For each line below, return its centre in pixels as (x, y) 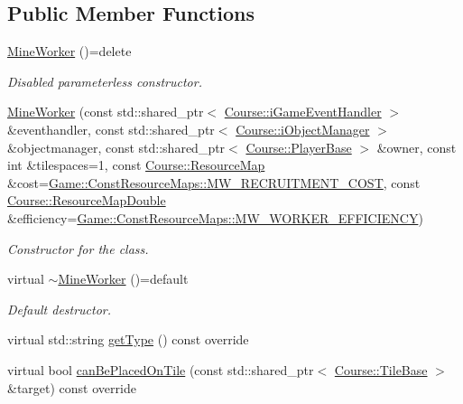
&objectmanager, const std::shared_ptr (116, 147)
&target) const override (72, 387)
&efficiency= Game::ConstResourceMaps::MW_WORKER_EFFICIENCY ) (215, 217)
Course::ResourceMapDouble (87, 200)
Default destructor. (60, 309)
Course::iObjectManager (303, 129)
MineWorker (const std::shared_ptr (106, 112)
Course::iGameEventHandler (303, 112)
